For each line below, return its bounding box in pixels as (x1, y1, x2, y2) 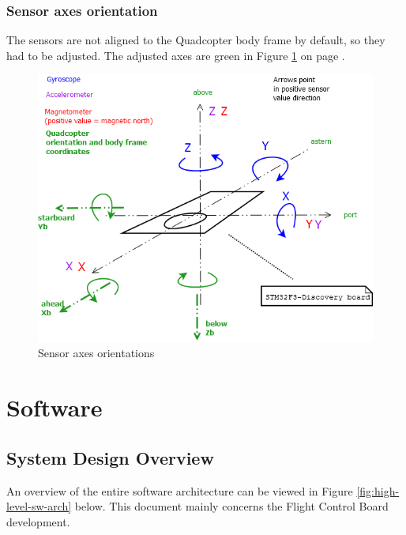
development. (6, 513, 70, 529)
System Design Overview (6, 445, 214, 469)
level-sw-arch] (6, 498, 72, 514)
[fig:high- (356, 482, 400, 499)
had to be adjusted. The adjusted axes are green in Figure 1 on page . (6, 47, 345, 63)
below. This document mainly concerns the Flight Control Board (74, 498, 389, 514)
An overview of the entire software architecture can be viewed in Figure (6, 482, 353, 499)
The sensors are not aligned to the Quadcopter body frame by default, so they (6, 32, 385, 48)
